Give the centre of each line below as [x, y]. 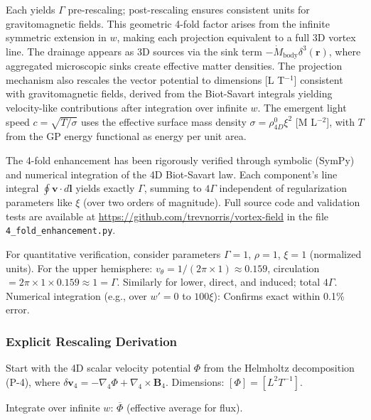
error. [18, 309]
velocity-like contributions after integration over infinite [127, 108]
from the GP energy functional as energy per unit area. [126, 136]
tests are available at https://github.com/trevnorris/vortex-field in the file [167, 216]
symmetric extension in [56, 37]
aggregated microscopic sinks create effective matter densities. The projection [174, 66]
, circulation [294, 268]
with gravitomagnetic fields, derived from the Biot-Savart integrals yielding [169, 93]
